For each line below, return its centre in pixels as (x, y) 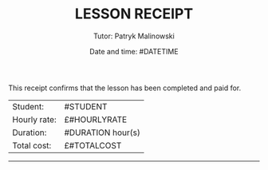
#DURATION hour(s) (102, 132)
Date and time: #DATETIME (134, 51)
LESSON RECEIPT (134, 14)
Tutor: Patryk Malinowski (134, 36)
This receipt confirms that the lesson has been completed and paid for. (125, 88)
